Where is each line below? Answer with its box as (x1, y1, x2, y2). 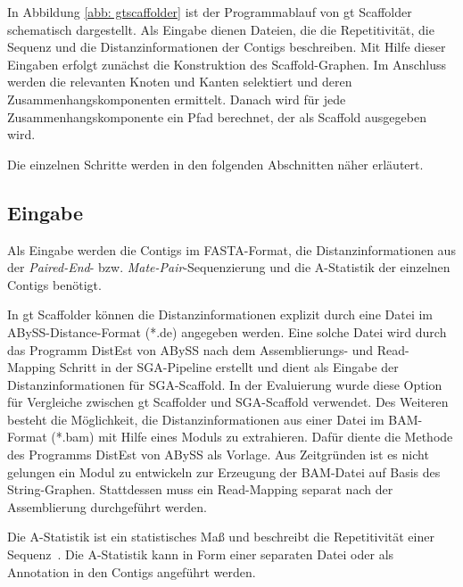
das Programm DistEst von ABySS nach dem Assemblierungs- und (7, 340, 374, 359)
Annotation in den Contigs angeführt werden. (7, 562, 256, 581)
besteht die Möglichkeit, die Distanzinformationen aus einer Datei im (7, 409, 384, 428)
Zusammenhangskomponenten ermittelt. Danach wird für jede (7, 89, 346, 108)
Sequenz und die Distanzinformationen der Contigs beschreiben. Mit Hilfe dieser (7, 37, 446, 56)
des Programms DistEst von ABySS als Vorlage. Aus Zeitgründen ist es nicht (7, 445, 429, 464)
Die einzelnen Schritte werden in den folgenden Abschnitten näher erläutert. (7, 154, 424, 173)
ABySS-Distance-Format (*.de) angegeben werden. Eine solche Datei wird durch (7, 322, 447, 341)
